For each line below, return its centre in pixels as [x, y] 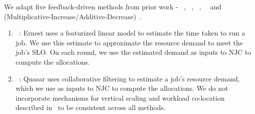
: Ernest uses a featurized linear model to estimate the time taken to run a [132, 33]
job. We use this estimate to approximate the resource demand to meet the [129, 42]
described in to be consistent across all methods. [90, 107]
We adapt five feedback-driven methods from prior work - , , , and [113, 6]
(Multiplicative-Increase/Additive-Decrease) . [73, 16]
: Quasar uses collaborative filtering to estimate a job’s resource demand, [129, 78]
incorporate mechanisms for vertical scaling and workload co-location [120, 97]
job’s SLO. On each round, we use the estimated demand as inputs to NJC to [133, 52]
